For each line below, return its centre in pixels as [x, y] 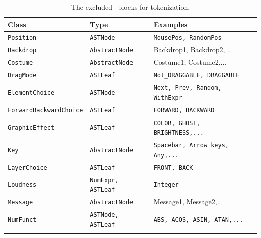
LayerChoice [27, 167]
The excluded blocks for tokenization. [130, 7]
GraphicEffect [31, 128]
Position [22, 38]
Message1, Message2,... [188, 202]
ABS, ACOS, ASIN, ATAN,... [198, 220]
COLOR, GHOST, [177, 123]
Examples [170, 24]
